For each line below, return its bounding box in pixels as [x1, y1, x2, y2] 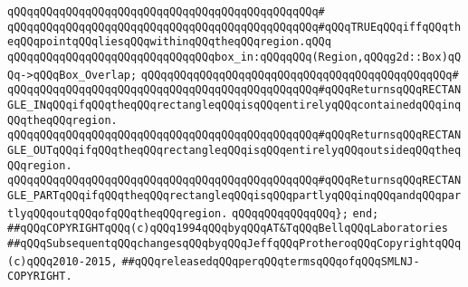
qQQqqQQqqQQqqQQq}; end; [232, 206, 379, 220]
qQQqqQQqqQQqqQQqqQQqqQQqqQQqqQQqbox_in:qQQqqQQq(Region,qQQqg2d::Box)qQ [7, 50, 462, 63]
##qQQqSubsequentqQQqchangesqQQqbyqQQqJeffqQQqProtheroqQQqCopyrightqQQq [7, 236, 462, 250]
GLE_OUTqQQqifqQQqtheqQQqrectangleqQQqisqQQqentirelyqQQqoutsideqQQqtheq [7, 143, 462, 157]
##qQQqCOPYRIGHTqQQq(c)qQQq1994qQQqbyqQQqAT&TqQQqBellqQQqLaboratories [7, 222, 448, 235]
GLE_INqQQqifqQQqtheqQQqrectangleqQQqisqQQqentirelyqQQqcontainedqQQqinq [7, 98, 462, 111]
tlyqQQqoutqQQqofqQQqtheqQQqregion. [7, 206, 228, 220]
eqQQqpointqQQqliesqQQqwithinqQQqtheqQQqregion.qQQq [7, 35, 331, 49]
